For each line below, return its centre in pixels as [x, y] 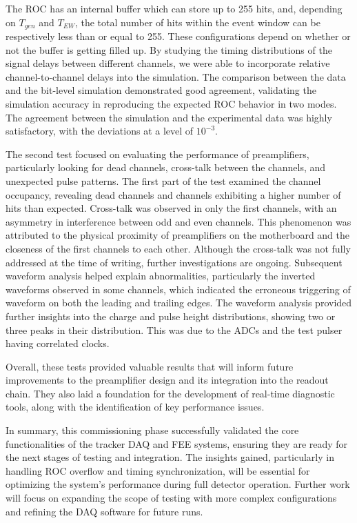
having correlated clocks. [58, 343]
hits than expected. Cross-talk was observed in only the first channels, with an [171, 208]
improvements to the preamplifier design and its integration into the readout [167, 380]
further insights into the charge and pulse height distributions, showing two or [171, 316]
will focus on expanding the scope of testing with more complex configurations [171, 498]
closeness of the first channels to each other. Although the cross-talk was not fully [178, 248]
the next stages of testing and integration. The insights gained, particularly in [170, 457]
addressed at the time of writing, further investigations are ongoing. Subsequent [174, 262]
